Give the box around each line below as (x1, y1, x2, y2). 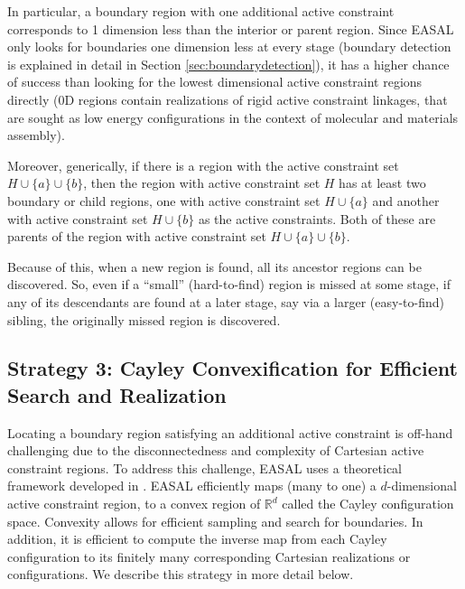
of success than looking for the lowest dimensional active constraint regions (7, 72, 423, 91)
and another (372, 191, 440, 210)
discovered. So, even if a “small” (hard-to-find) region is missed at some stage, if (7, 275, 451, 294)
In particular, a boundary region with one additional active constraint (7, 2, 395, 20)
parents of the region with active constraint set (7, 227, 266, 246)
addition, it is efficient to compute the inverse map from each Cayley (7, 529, 387, 548)
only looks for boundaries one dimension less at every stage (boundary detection (7, 37, 451, 56)
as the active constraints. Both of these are (198, 209, 436, 228)
